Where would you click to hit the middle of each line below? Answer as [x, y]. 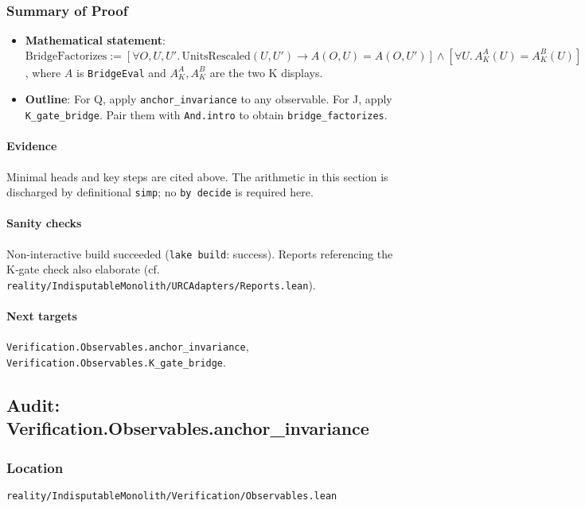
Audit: [33, 405]
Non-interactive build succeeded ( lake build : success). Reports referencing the [200, 253]
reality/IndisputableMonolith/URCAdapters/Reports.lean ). [161, 284]
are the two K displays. [266, 72]
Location [35, 467]
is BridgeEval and [121, 72]
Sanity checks [44, 223]
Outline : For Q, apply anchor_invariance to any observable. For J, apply [209, 99]
